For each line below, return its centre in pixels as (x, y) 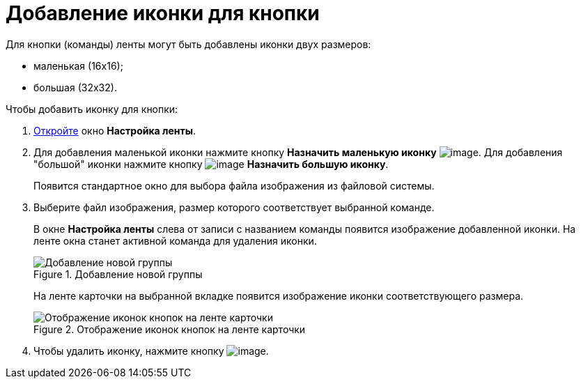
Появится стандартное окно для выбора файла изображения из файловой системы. (234, 185)
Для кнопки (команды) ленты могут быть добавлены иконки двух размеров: (188, 44)
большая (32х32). (75, 87)
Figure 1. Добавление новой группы (118, 274)
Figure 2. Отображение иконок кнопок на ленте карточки (170, 329)
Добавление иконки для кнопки (163, 13)
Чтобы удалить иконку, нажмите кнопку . (151, 351)
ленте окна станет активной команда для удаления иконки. (175, 240)
